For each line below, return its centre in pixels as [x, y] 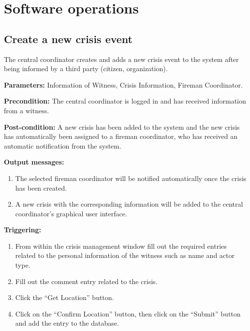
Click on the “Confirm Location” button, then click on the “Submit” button [128, 313]
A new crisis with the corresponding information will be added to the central [129, 204]
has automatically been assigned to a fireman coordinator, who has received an [121, 136]
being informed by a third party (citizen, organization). [86, 68]
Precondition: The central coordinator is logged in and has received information [125, 101]
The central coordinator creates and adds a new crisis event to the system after [121, 59]
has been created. [41, 188]
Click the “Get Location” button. [65, 297]
